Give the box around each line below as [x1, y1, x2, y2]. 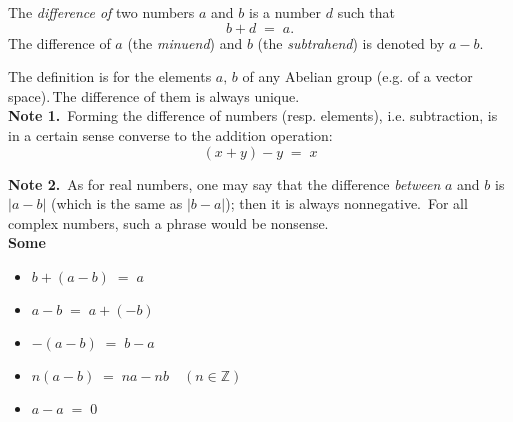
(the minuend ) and [127, 32, 243, 53]
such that [337, 2, 395, 22]
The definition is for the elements [8, 66, 212, 87]
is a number [248, 2, 322, 22]
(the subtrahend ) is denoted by [257, 32, 445, 53]
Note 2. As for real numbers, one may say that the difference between [8, 173, 441, 194]
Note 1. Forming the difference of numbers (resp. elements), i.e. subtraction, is [8, 105, 498, 126]
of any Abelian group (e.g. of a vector [242, 66, 473, 87]
